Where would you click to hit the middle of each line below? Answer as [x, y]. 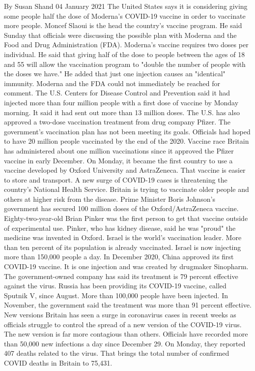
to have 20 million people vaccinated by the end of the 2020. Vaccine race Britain [127, 141]
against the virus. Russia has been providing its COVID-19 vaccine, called [115, 286]
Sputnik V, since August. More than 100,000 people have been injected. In [116, 295]
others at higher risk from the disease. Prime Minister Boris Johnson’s [110, 199]
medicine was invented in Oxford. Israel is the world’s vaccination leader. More [123, 237]
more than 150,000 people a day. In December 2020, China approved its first [119, 257]
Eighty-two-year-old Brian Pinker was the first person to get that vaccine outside [126, 218]
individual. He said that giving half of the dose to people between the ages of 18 [125, 54]
